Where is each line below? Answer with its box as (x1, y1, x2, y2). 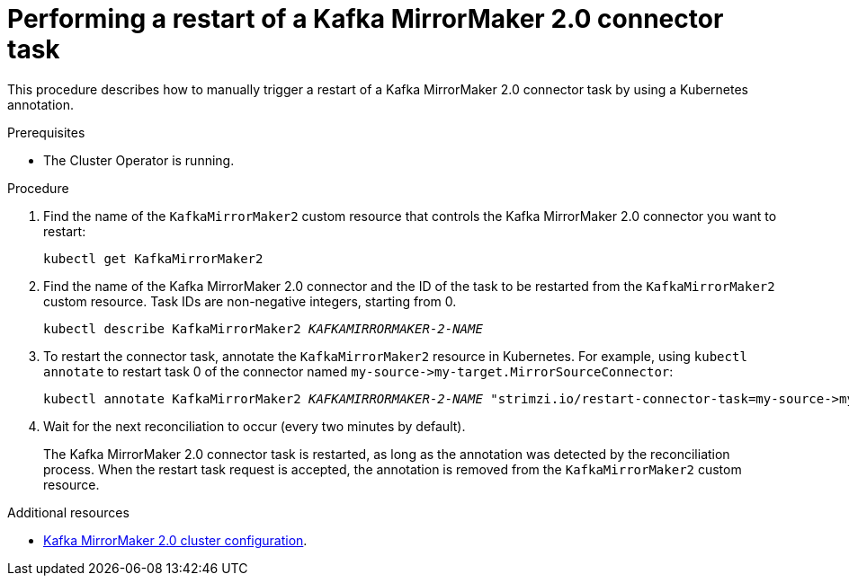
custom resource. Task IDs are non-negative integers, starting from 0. (43, 293, 457, 309)
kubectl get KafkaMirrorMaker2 (43, 251, 264, 266)
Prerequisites (7, 124, 85, 140)
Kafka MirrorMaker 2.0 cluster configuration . (43, 532, 308, 548)
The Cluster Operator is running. (43, 152, 235, 168)
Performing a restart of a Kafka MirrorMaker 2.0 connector (7, 4, 724, 34)
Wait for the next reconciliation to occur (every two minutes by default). (43, 418, 466, 434)
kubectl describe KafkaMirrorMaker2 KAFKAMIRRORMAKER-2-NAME (43, 321, 483, 336)
